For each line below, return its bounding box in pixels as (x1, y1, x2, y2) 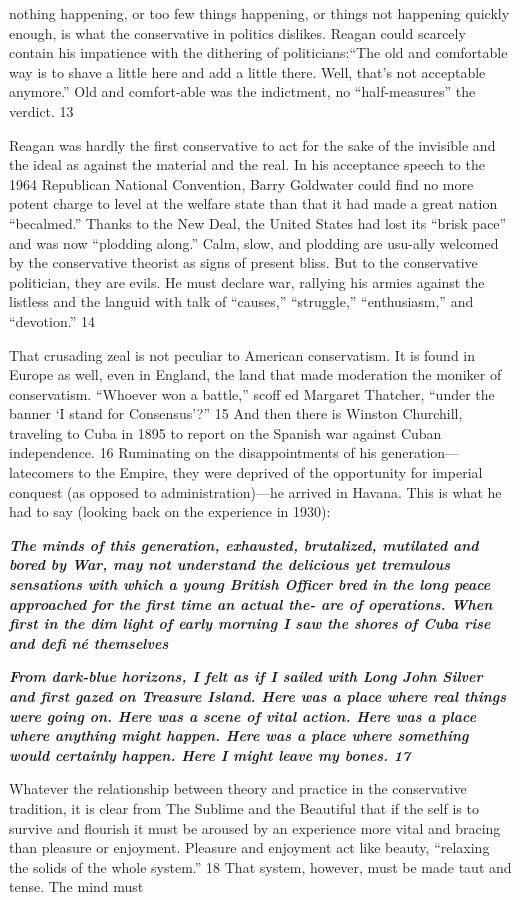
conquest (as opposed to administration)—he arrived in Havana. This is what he (9, 481, 502, 502)
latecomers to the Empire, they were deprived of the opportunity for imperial (9, 462, 483, 483)
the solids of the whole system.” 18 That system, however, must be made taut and (9, 856, 512, 877)
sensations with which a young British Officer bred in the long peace (9, 574, 491, 595)
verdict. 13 (9, 100, 74, 121)
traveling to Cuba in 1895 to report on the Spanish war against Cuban (9, 422, 442, 443)
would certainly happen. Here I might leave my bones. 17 (9, 744, 411, 765)
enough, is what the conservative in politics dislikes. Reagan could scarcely (9, 22, 466, 43)
